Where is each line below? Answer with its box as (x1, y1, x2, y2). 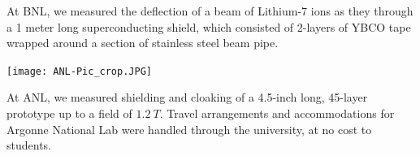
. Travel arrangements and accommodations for (159, 105, 395, 122)
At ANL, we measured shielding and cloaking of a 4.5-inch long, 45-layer (6, 89, 368, 106)
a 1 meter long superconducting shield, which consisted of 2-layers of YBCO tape (6, 18, 411, 35)
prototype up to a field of (6, 105, 132, 122)
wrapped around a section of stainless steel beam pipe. (6, 34, 279, 51)
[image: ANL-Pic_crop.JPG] (6, 65, 152, 77)
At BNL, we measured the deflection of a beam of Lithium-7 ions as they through (6, 2, 414, 19)
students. (6, 136, 51, 154)
